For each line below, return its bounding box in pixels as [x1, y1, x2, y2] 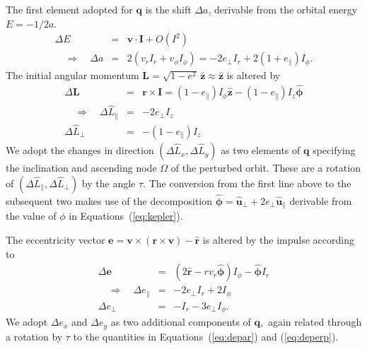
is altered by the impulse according [202, 232, 354, 247]
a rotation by [6, 329, 63, 343]
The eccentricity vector [6, 232, 105, 247]
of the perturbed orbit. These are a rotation [170, 160, 361, 175]
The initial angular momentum [6, 68, 139, 83]
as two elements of [221, 143, 301, 158]
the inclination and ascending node [6, 160, 157, 175]
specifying [313, 143, 356, 158]
